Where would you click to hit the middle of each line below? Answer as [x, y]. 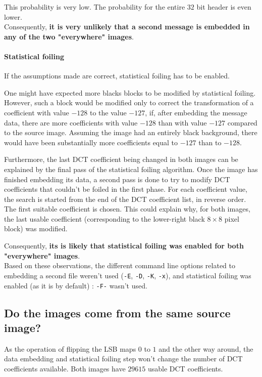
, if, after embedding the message [196, 112]
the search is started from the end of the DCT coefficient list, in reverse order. [125, 199]
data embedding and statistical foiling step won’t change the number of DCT [123, 359]
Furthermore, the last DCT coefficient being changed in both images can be [121, 159]
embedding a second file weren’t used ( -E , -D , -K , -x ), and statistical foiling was [128, 275]
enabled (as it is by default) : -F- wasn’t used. [76, 285]
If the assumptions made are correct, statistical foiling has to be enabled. [117, 76]
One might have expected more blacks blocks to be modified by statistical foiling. [130, 92]
